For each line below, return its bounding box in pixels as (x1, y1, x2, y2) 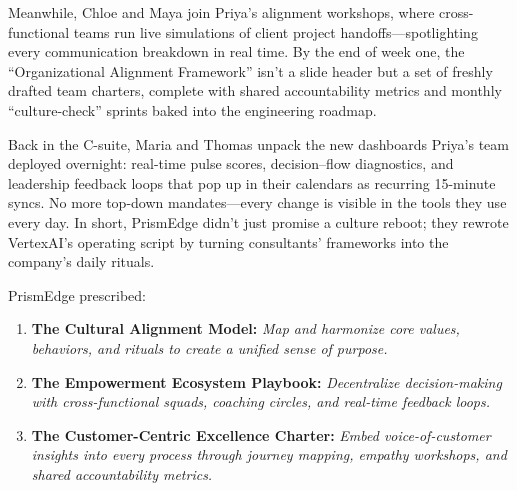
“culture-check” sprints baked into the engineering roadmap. (8, 99, 377, 120)
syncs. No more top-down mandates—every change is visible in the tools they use (8, 192, 507, 213)
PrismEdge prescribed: (8, 284, 146, 305)
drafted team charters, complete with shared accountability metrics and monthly (8, 80, 502, 101)
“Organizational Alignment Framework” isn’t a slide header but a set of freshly (8, 60, 493, 81)
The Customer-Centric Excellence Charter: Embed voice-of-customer (31, 424, 491, 445)
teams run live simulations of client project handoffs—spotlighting (73, 21, 478, 42)
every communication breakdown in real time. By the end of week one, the (8, 41, 465, 62)
